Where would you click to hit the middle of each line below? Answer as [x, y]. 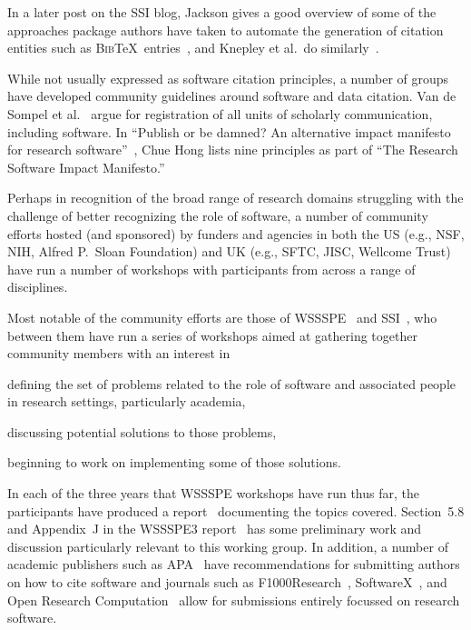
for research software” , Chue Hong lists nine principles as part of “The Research [233, 150]
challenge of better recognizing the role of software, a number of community [218, 215]
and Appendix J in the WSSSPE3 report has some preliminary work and [215, 529]
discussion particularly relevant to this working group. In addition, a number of [228, 546]
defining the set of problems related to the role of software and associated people [232, 383]
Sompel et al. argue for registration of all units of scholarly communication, [220, 113]
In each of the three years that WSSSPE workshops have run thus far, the [213, 493]
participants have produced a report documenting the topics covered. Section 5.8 [236, 510]
